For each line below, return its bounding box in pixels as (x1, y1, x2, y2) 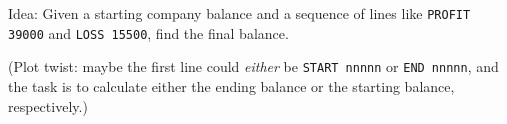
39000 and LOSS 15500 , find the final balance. (8, 22, 289, 43)
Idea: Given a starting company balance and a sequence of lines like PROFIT (8, 3, 471, 23)
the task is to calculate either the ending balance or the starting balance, (8, 75, 455, 96)
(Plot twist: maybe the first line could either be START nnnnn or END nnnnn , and (8, 56, 499, 77)
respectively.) (8, 95, 88, 116)
